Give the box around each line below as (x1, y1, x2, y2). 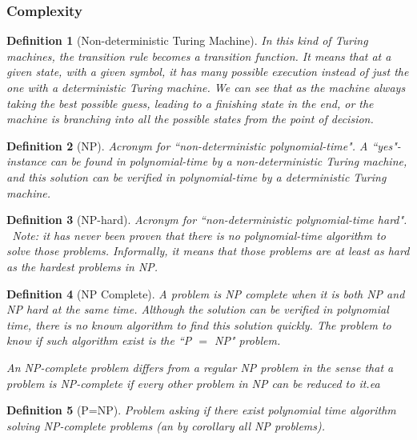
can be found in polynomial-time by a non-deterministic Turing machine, (50, 153, 407, 170)
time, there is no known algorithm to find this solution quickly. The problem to (6, 316, 391, 333)
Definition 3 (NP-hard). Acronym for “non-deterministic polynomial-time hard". (6, 211, 407, 228)
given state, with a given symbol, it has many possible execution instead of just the (6, 63, 409, 80)
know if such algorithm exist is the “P (6, 332, 192, 349)
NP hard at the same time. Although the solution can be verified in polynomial (6, 301, 389, 318)
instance (6, 153, 46, 170)
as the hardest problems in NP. (6, 258, 158, 274)
